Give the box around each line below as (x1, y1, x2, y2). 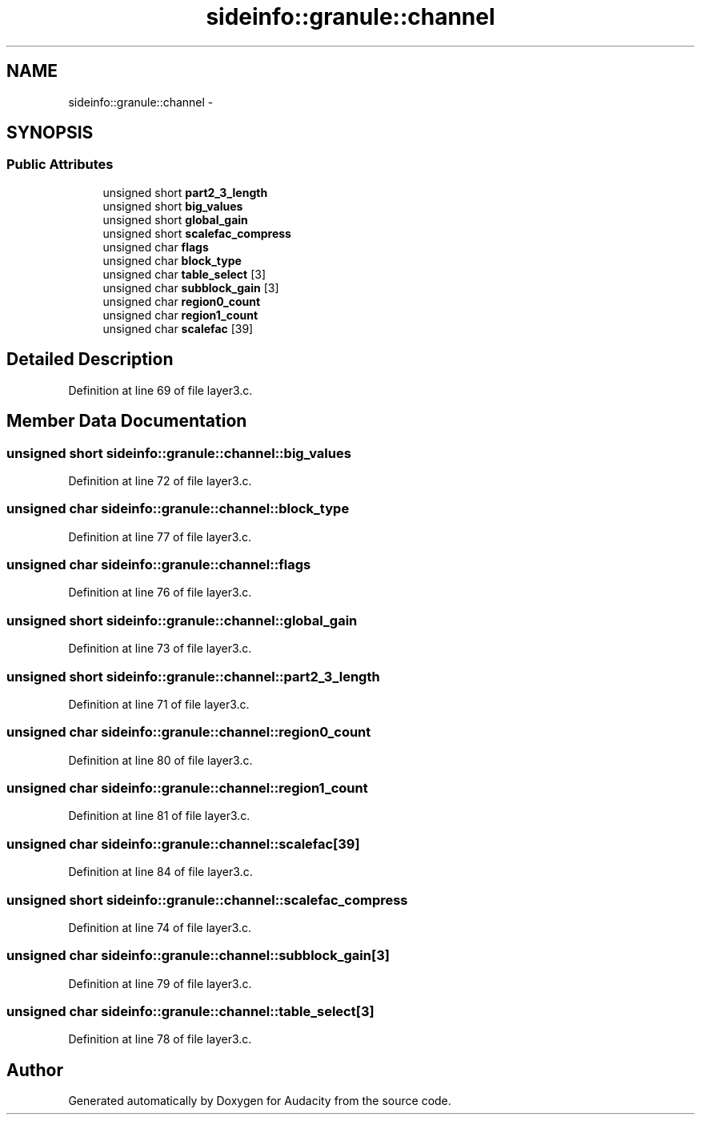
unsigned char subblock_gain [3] (102, 280, 279, 295)
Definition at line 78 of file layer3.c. (68, 1032, 252, 1047)
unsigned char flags (102, 239, 209, 254)
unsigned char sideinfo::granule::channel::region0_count (6, 724, 371, 741)
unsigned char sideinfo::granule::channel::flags (6, 556, 311, 573)
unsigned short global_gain (102, 212, 248, 227)
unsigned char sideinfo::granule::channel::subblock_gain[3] (6, 947, 390, 964)
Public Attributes (6, 156, 114, 173)
